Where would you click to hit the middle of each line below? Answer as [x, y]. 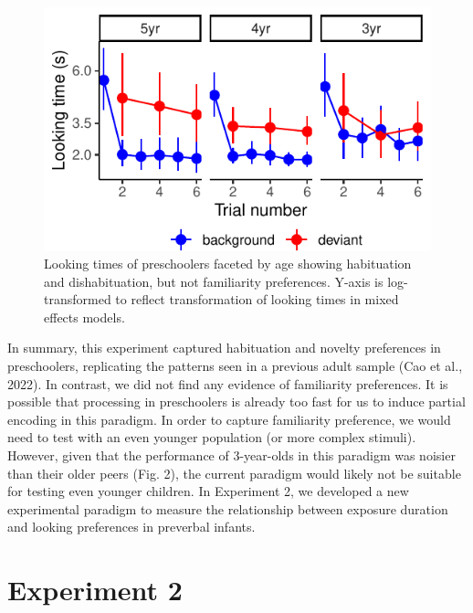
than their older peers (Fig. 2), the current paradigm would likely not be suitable [234, 473]
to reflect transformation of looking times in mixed [257, 299]
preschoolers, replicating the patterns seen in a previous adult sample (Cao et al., [235, 366]
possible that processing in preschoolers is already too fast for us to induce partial [236, 402]
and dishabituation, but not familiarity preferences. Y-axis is [214, 281]
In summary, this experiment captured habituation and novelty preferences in [224, 348]
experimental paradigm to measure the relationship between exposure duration [228, 508]
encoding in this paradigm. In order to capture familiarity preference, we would [229, 419]
